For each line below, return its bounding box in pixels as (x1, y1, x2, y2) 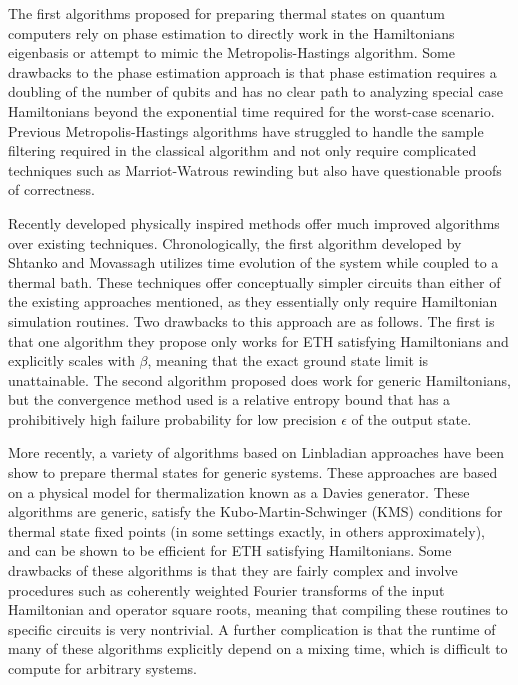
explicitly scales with (8, 350, 135, 371)
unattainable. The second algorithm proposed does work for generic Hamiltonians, (8, 369, 511, 390)
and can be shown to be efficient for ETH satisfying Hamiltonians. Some (8, 540, 452, 561)
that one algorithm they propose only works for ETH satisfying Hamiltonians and (8, 330, 509, 351)
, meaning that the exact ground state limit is (147, 350, 429, 371)
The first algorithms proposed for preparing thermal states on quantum (8, 3, 446, 23)
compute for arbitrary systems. (8, 658, 197, 678)
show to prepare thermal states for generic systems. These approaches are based (8, 462, 498, 483)
